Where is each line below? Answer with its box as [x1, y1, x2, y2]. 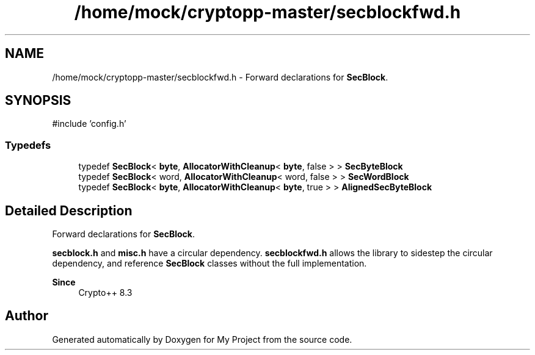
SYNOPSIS [5, 93, 71, 109]
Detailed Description [5, 203, 133, 218]
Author [5, 308, 48, 324]
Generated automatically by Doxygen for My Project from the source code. [52, 334, 352, 345]
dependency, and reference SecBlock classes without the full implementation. [52, 258, 367, 269]
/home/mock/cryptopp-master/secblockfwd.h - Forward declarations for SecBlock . [52, 71, 388, 82]
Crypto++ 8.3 [78, 287, 133, 298]
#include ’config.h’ [52, 118, 126, 129]
